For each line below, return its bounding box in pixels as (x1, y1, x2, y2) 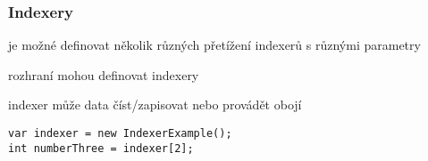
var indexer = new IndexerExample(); (8, 127, 232, 140)
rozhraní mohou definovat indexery (8, 65, 199, 84)
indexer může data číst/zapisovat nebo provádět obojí (8, 95, 302, 114)
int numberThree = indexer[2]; (8, 141, 194, 155)
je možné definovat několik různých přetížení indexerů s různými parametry (8, 36, 421, 54)
